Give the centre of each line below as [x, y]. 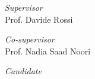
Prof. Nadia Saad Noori [48, 51]
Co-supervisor [30, 39]
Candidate [23, 71]
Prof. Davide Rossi [39, 19]
